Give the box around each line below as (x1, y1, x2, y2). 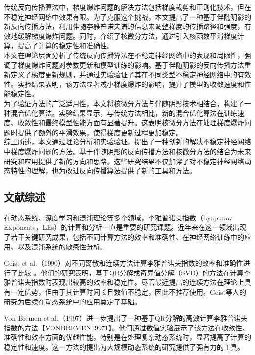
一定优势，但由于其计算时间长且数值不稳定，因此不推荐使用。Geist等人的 (10, 287, 247, 297)
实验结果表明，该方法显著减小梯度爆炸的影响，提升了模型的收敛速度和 (17, 79, 244, 89)
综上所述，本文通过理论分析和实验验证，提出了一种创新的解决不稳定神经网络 (4, 137, 251, 147)
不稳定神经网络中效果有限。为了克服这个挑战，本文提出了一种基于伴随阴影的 (4, 11, 251, 22)
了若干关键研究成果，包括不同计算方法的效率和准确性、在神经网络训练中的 (4, 232, 244, 242)
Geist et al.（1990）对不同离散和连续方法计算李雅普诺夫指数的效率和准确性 (4, 258, 243, 268)
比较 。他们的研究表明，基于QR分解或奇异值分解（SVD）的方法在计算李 (17, 267, 251, 277)
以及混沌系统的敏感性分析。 (17, 241, 107, 251)
